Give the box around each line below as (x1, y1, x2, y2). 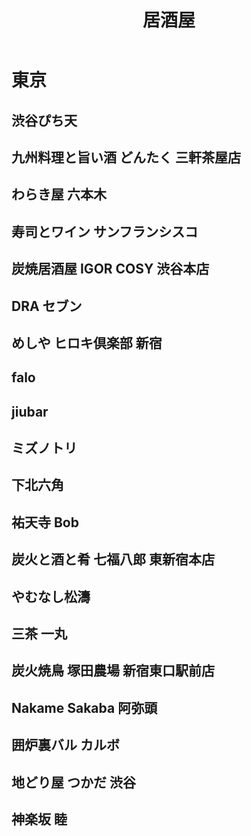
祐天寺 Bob (11, 514, 79, 531)
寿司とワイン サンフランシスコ (11, 223, 199, 240)
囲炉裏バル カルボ (11, 737, 120, 754)
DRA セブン (11, 297, 83, 315)
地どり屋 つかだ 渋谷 (11, 774, 136, 791)
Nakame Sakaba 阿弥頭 (11, 699, 158, 716)
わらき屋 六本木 (11, 186, 107, 203)
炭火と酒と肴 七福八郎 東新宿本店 (11, 551, 215, 568)
